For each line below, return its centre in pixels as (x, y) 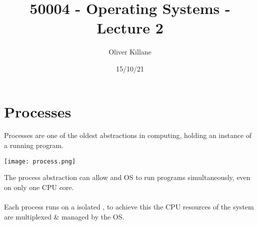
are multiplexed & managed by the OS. (64, 216)
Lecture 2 (130, 28)
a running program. (34, 145)
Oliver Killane (130, 52)
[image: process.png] (40, 161)
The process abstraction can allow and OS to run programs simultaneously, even (127, 177)
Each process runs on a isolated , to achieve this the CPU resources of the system (129, 207)
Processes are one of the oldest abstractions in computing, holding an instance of (128, 135)
